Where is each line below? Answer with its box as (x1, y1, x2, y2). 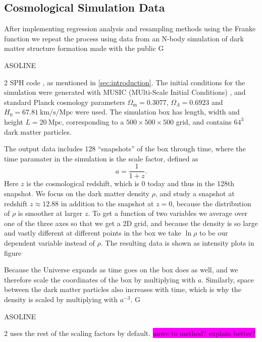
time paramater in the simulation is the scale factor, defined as (4, 153, 198, 163)
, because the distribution (172, 198, 251, 208)
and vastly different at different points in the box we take (4, 227, 181, 238)
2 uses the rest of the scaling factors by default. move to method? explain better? (4, 328, 255, 338)
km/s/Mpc (39, 109, 73, 117)
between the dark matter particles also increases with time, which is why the (4, 284, 241, 295)
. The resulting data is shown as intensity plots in (100, 237, 254, 248)
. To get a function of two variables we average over (88, 208, 248, 218)
